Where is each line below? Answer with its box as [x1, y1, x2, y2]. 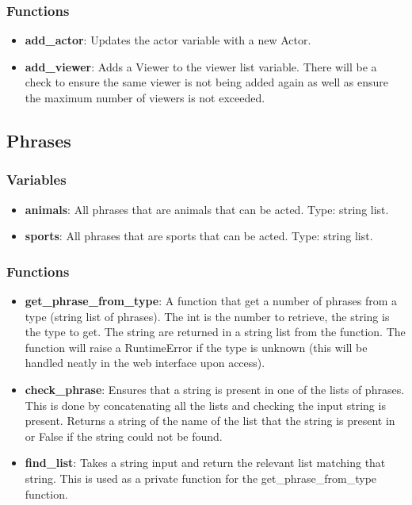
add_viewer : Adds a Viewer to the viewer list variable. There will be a [25, 58, 377, 75]
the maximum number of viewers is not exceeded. [25, 90, 265, 105]
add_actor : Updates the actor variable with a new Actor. [25, 32, 311, 48]
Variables [6, 170, 67, 189]
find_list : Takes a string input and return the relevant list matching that [25, 454, 386, 471]
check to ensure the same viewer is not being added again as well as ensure [25, 74, 389, 90]
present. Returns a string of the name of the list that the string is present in [25, 412, 395, 429]
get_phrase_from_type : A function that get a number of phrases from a [25, 293, 398, 308]
